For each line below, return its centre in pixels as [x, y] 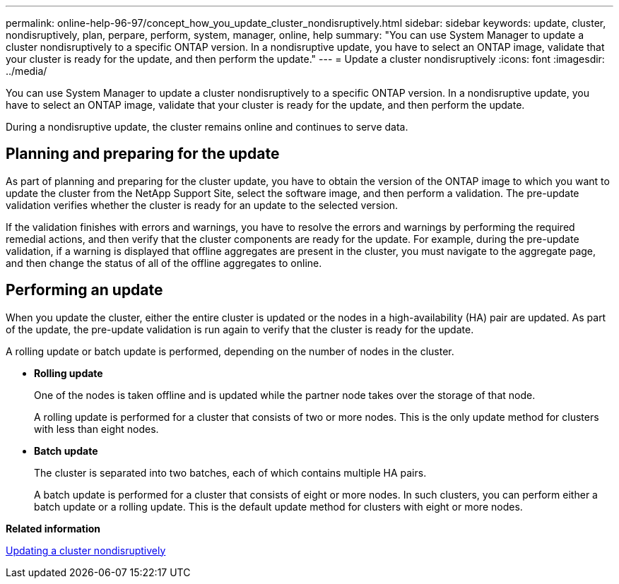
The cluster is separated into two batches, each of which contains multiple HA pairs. [230, 472]
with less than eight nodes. [96, 429]
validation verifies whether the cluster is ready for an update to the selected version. [202, 205]
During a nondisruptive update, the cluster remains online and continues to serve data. [207, 127]
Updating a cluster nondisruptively [86, 550]
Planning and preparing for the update [143, 154]
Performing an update [84, 290]
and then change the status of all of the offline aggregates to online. [164, 263]
